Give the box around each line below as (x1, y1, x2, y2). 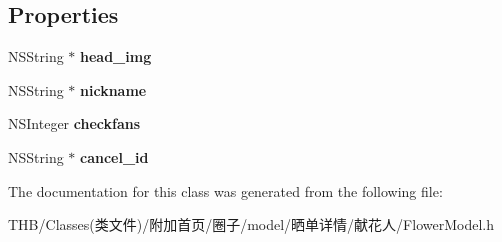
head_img (80, 46, 152, 67)
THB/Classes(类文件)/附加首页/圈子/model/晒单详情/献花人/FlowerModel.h (8, 214, 494, 235)
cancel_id (80, 146, 149, 167)
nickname (80, 79, 147, 100)
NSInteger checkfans (8, 113, 141, 134)
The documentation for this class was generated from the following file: (8, 180, 443, 201)
